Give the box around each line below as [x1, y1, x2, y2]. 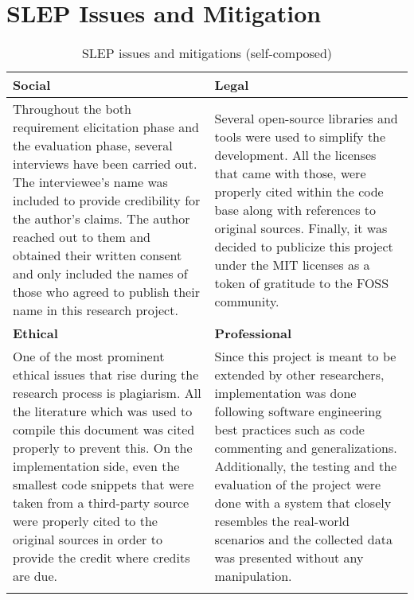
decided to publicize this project [214, 236, 393, 255]
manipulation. [214, 567, 292, 586]
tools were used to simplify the [214, 127, 386, 146]
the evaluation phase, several [13, 136, 173, 155]
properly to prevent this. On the [13, 438, 193, 458]
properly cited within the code [214, 181, 384, 201]
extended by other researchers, [214, 365, 385, 384]
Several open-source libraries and [214, 108, 398, 127]
